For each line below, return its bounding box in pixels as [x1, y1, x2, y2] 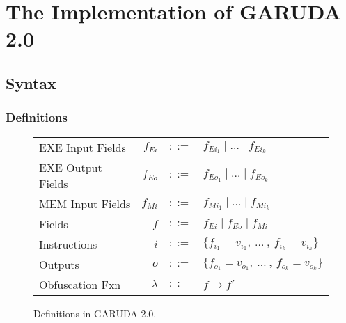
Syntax [6, 72, 56, 93]
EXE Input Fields [39, 139, 126, 155]
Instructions [39, 235, 97, 252]
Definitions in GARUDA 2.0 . [33, 306, 157, 320]
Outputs [39, 255, 79, 272]
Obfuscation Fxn [39, 276, 121, 292]
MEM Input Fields [39, 195, 131, 212]
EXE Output [39, 159, 102, 175]
